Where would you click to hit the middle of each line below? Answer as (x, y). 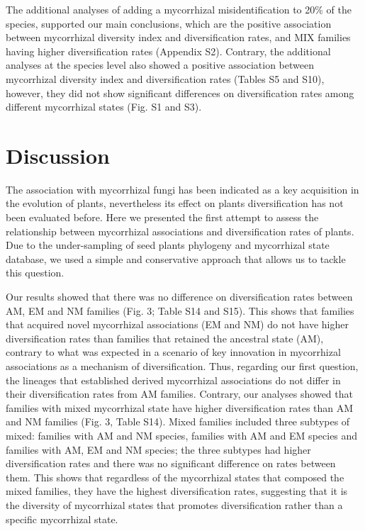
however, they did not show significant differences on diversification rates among (180, 93)
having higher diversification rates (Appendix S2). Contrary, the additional (168, 51)
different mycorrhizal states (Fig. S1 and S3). (104, 107)
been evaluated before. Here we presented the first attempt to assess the (162, 217)
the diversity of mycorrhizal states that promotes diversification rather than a (174, 504)
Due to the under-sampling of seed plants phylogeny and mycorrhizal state (168, 245)
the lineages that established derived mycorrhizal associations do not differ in (173, 380)
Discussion (58, 155)
